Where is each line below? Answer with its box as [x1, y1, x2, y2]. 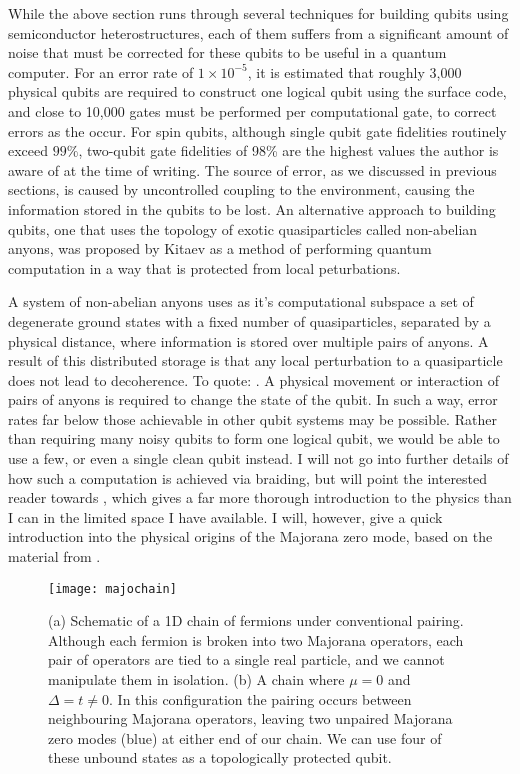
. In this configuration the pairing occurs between [109, 688, 412, 709]
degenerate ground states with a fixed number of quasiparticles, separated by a [8, 310, 491, 331]
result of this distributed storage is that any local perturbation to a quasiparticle [8, 350, 503, 371]
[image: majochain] [48, 581, 177, 596]
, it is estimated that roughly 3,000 [247, 61, 462, 82]
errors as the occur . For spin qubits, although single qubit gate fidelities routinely [8, 120, 507, 141]
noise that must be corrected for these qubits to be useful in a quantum [8, 42, 447, 63]
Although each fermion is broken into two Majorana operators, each [48, 629, 464, 650]
